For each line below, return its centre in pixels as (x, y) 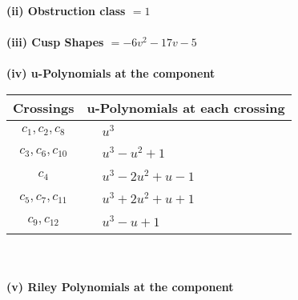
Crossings (44, 107)
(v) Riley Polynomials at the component (120, 286)
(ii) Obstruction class (66, 10)
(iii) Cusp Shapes (55, 42)
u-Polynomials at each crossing (186, 107)
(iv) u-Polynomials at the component (111, 73)
